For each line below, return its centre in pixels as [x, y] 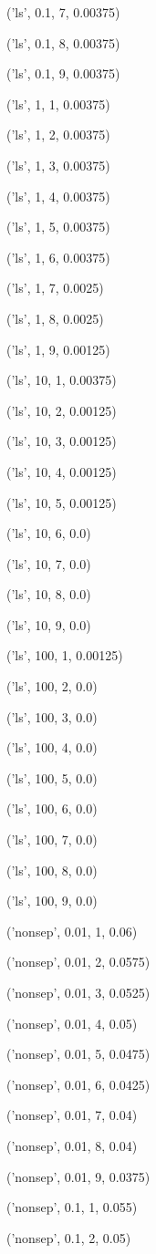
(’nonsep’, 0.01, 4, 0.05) [72, 1023]
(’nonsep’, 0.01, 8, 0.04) [72, 1145]
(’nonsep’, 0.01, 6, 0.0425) [78, 1084]
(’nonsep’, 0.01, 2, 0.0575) [78, 962]
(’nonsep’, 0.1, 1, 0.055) [72, 1207]
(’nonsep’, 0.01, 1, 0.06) [72, 931]
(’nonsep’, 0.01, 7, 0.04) [72, 1115]
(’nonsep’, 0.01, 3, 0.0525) [78, 992]
